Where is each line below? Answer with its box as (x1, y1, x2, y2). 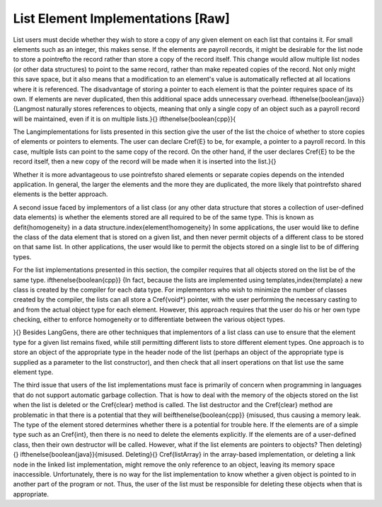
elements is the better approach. (13, 190, 108, 198)
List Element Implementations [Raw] (13, 11, 230, 26)
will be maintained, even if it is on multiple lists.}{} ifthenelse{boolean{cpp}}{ (13, 114, 236, 123)
